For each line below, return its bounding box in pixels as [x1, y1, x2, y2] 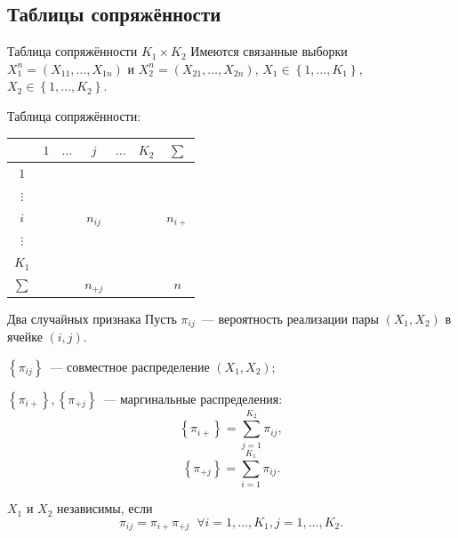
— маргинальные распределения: [103, 389, 283, 407]
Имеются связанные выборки [190, 42, 348, 60]
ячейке [7, 327, 43, 346]
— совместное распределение [50, 357, 210, 375]
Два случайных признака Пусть [7, 309, 177, 327]
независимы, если [57, 499, 153, 518]
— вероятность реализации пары [201, 309, 379, 327]
